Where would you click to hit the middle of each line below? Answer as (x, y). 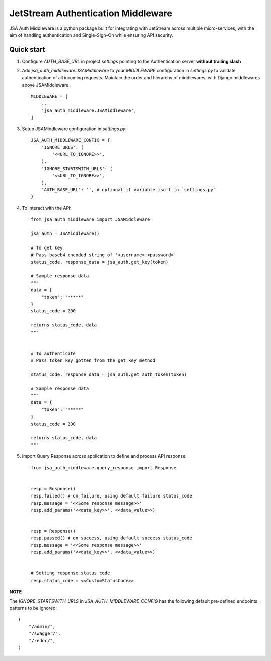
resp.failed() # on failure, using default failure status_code (112, 496)
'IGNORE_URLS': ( (62, 147)
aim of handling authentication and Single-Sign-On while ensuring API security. (91, 35)
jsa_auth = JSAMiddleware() (65, 234)
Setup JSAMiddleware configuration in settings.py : (75, 129)
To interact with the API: (47, 208)
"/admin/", (42, 627)
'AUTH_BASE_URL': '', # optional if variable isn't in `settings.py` (128, 190)
